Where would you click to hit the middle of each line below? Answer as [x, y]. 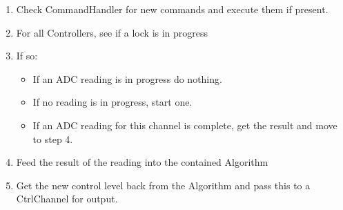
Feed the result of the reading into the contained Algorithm [142, 162]
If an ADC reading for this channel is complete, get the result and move [185, 125]
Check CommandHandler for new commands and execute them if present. [172, 9]
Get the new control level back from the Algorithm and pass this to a [163, 185]
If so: [27, 56]
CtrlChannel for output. [67, 199]
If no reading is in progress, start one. [112, 102]
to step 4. [53, 139]
